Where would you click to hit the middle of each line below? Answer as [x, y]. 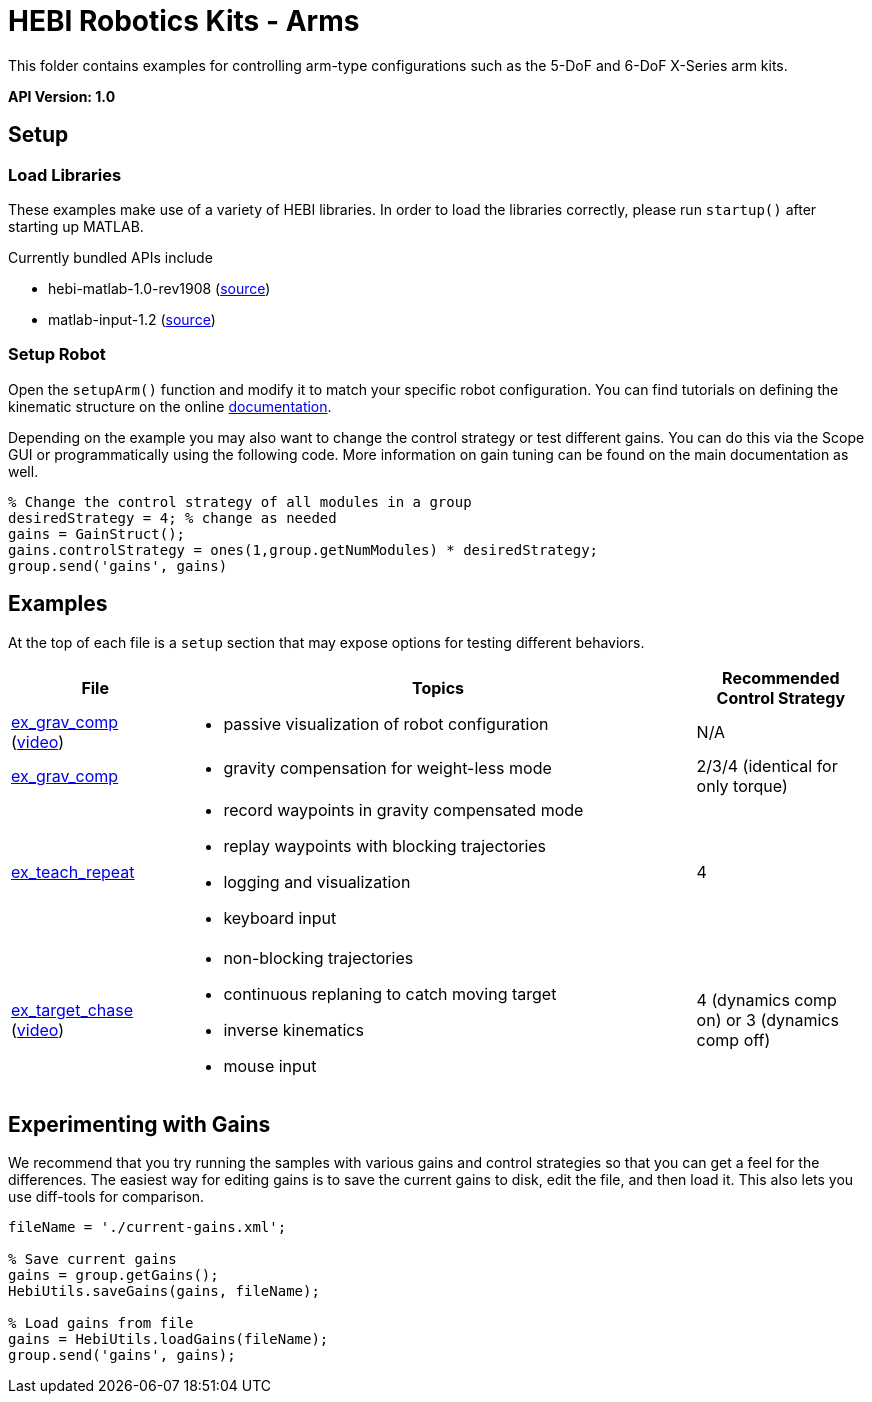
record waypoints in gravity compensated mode [403, 809]
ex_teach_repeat [73, 871]
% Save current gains [92, 1259]
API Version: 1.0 [62, 96]
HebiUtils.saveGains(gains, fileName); [164, 1291]
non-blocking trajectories [318, 957]
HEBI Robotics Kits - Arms [184, 21]
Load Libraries [65, 174]
